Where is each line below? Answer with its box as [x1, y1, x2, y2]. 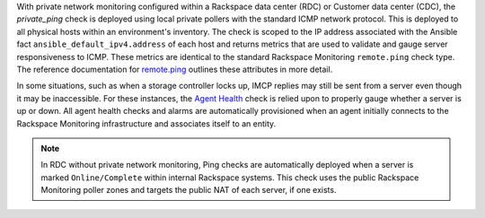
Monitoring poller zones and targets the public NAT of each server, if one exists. [40, 185, 337, 196]
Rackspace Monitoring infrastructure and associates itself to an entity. [16, 118, 277, 129]
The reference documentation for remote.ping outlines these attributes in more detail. [16, 64, 333, 74]
